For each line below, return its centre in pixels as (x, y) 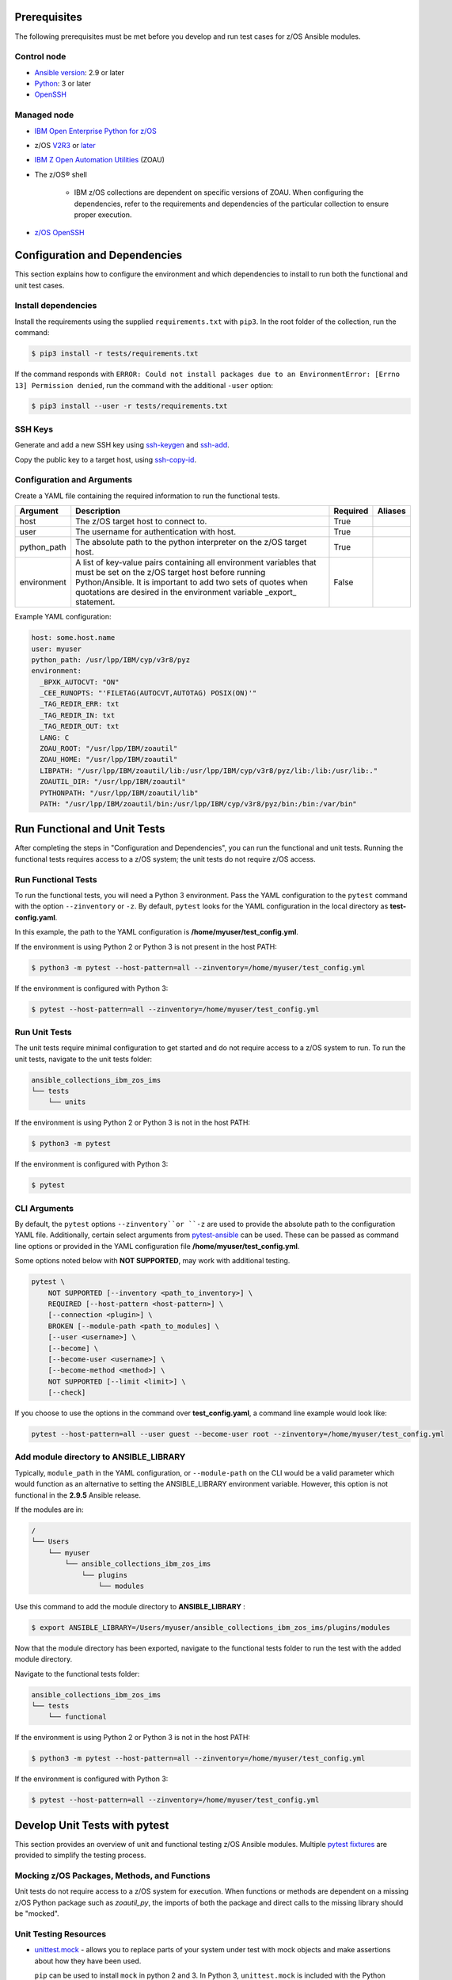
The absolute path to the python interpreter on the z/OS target (191, 543)
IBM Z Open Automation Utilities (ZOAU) (100, 160)
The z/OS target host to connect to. (141, 521)
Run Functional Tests (56, 879)
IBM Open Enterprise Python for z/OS (96, 131)
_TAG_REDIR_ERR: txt (80, 704)
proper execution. (103, 215)
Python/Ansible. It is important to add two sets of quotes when (192, 582)
